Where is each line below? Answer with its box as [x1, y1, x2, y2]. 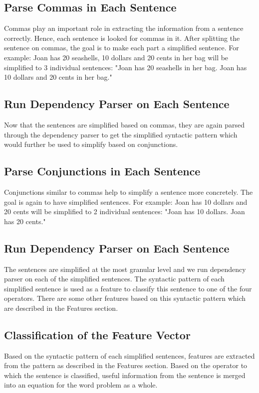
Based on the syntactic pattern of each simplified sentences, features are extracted [4, 350, 255, 361]
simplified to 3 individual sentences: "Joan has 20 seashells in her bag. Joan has [4, 62, 247, 72]
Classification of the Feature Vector [4, 327, 191, 342]
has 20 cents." [4, 216, 46, 226]
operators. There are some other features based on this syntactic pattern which [4, 293, 246, 303]
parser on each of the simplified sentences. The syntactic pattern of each [4, 273, 225, 284]
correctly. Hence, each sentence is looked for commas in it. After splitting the [4, 32, 240, 43]
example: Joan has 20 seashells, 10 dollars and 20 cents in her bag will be [4, 52, 229, 62]
